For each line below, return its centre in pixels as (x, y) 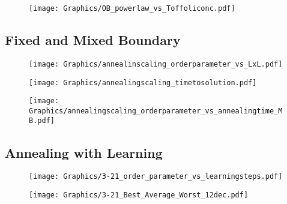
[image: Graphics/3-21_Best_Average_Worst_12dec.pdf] (139, 195)
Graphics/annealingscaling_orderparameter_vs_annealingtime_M (156, 111)
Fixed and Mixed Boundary (93, 40)
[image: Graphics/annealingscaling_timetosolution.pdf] (143, 82)
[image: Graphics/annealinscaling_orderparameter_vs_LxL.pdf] (156, 64)
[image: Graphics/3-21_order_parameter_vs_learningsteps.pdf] (156, 177)
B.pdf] (42, 121)
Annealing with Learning (84, 152)
